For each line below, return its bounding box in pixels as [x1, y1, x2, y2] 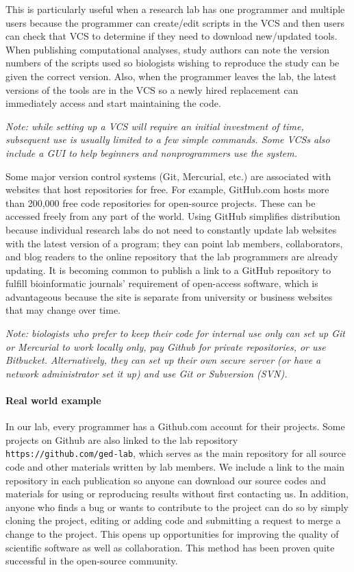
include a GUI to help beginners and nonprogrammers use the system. [5, 145, 297, 160]
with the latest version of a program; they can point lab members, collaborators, [5, 236, 343, 250]
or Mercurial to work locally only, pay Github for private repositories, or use [5, 339, 326, 353]
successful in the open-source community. [5, 554, 178, 568]
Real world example [5, 393, 101, 408]
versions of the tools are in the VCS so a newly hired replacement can [5, 82, 299, 97]
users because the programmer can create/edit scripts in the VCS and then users [5, 15, 345, 29]
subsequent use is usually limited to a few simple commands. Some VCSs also [5, 132, 330, 147]
